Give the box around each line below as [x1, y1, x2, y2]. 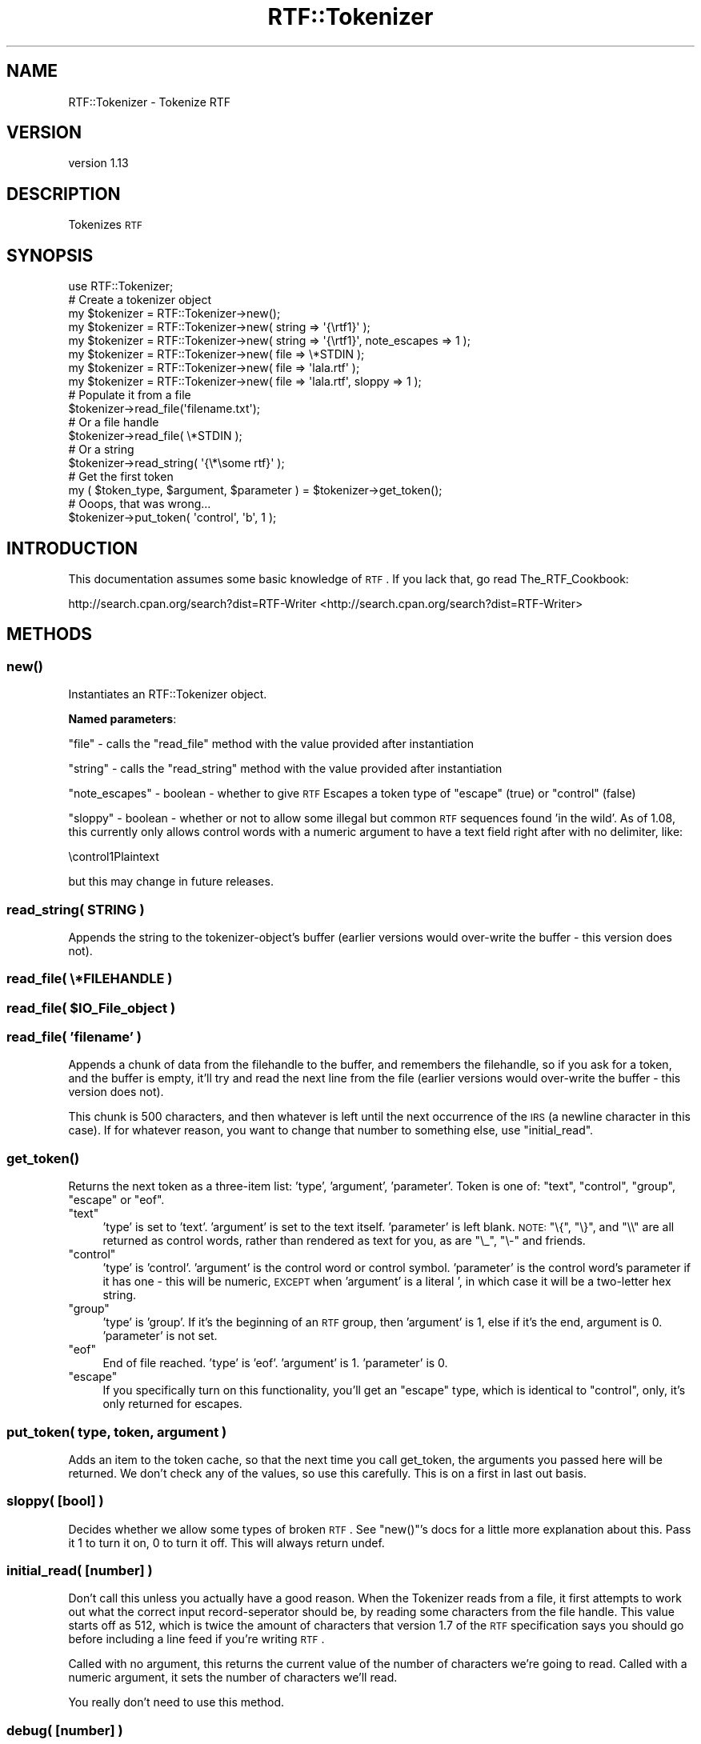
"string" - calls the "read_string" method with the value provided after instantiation [68, 762, 503, 776]
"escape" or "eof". [68, 1193, 165, 1207]
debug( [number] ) [6, 1722, 123, 1738]
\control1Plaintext [68, 850, 159, 864]
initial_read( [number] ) [6, 1562, 153, 1579]
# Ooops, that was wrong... [68, 497, 211, 511]
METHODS [6, 624, 93, 645]
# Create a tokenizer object [68, 293, 211, 307]
